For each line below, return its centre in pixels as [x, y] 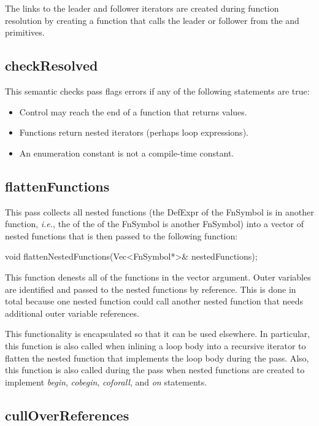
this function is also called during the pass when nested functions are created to [155, 370]
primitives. [25, 32]
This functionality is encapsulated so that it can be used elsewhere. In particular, [158, 334]
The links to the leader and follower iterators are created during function [142, 8]
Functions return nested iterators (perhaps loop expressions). [134, 132]
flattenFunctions [57, 186]
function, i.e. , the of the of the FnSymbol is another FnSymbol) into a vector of [155, 224]
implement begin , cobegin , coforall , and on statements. [106, 381]
